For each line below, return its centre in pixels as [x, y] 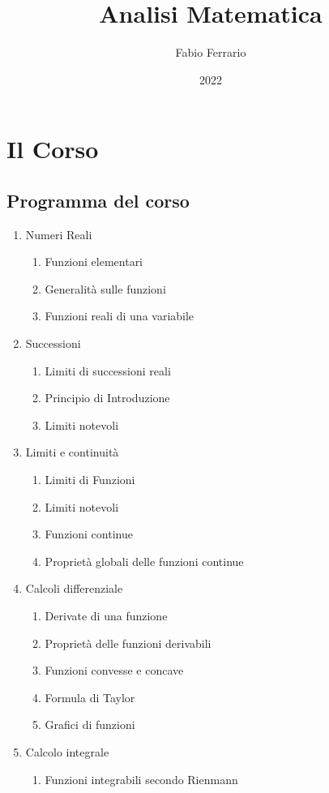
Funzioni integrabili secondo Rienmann [141, 779]
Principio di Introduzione [107, 398]
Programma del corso [98, 200]
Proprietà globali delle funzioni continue [144, 561]
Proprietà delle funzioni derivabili [128, 643]
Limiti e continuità [72, 452]
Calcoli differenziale [74, 588]
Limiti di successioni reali [108, 370]
